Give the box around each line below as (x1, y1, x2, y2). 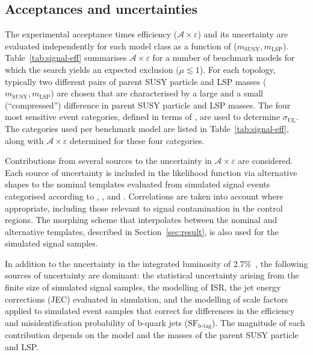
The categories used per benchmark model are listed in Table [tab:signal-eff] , (5, 122, 289, 134)
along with (5, 134, 44, 146)
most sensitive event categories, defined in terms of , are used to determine (5, 110, 280, 123)
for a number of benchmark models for (152, 51, 295, 64)
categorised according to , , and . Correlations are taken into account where (5, 189, 284, 202)
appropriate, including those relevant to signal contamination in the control (5, 201, 283, 214)
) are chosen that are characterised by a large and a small (51, 87, 263, 99)
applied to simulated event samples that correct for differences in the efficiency (5, 304, 295, 317)
